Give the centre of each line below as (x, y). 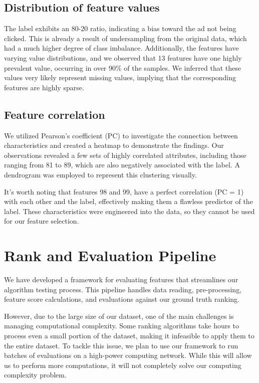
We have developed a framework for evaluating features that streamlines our (121, 279)
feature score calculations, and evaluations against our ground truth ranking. (122, 299)
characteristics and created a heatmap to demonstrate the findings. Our (114, 145)
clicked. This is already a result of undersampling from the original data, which (125, 38)
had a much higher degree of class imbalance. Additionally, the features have (121, 48)
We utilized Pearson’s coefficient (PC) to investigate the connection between (121, 135)
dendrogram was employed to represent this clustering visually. (100, 174)
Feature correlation (55, 114)
